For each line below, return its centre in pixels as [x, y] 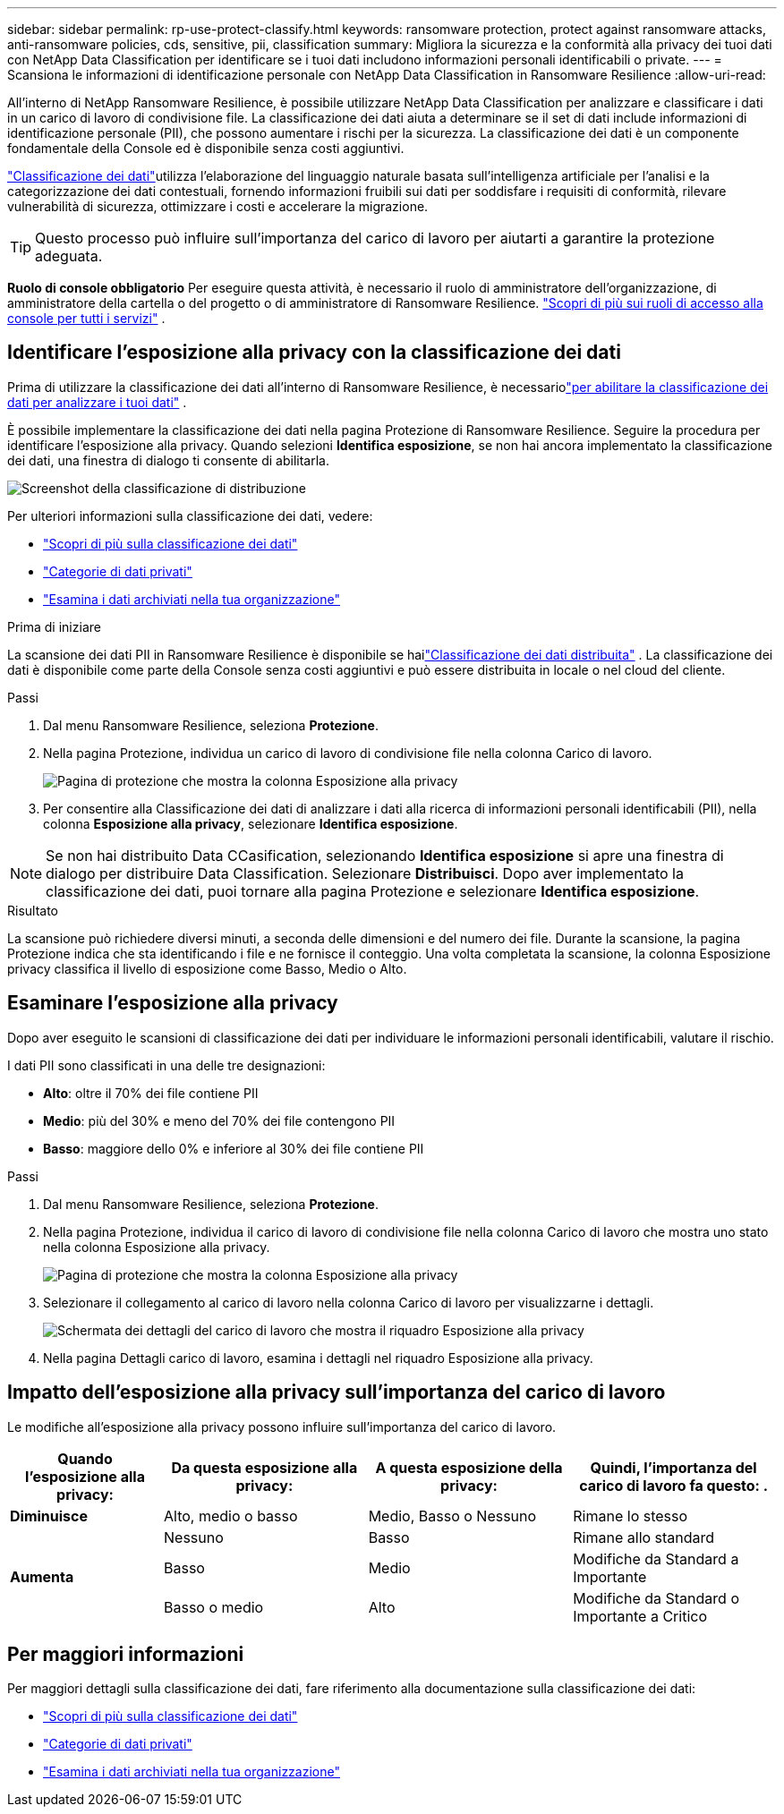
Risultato [33, 910]
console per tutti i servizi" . [86, 318]
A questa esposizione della [469, 1467]
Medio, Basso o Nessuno [452, 1516]
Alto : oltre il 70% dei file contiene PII [151, 1093]
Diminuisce [49, 1516]
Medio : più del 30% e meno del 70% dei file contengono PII [219, 1120]
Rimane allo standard [644, 1537]
